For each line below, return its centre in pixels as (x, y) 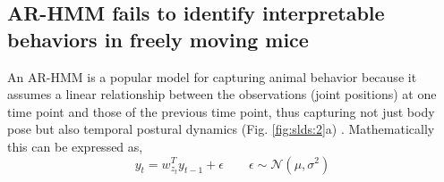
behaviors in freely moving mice (158, 39)
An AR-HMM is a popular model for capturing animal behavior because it (212, 76)
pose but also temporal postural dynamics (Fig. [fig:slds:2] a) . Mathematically (221, 129)
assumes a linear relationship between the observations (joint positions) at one (222, 94)
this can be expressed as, (75, 146)
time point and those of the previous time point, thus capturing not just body (221, 111)
